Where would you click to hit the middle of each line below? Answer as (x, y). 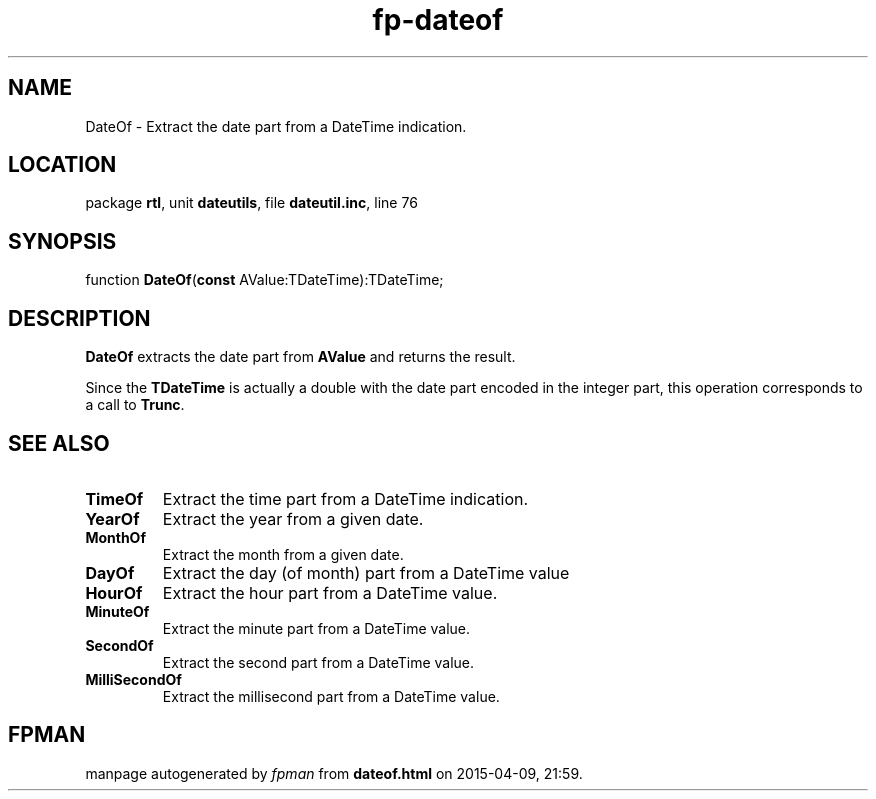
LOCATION (62, 165)
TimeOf (114, 498)
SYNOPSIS (62, 241)
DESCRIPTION (79, 318)
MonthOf (115, 537)
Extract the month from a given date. (283, 554)
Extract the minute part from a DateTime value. (316, 628)
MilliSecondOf (133, 679)
